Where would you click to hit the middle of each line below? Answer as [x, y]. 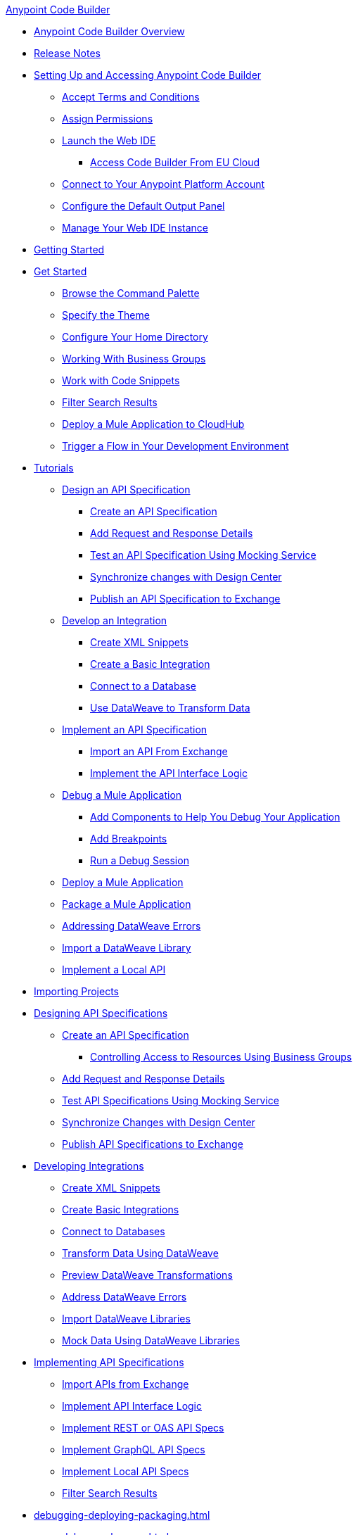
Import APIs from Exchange [126, 1384]
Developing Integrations [89, 1166]
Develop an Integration [115, 620]
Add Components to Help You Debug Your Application [215, 817]
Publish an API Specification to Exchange [185, 599]
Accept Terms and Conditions [131, 97]
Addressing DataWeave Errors [132, 926]
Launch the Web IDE [109, 140]
